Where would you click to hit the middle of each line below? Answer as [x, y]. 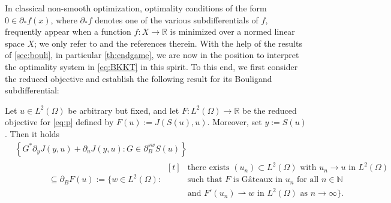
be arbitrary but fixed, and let [124, 110]
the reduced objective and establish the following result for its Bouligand [139, 78]
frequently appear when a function [68, 31]
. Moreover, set [234, 122]
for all [308, 180]
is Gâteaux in [258, 180]
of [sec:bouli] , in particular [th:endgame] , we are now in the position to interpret [152, 55]
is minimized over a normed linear [232, 31]
